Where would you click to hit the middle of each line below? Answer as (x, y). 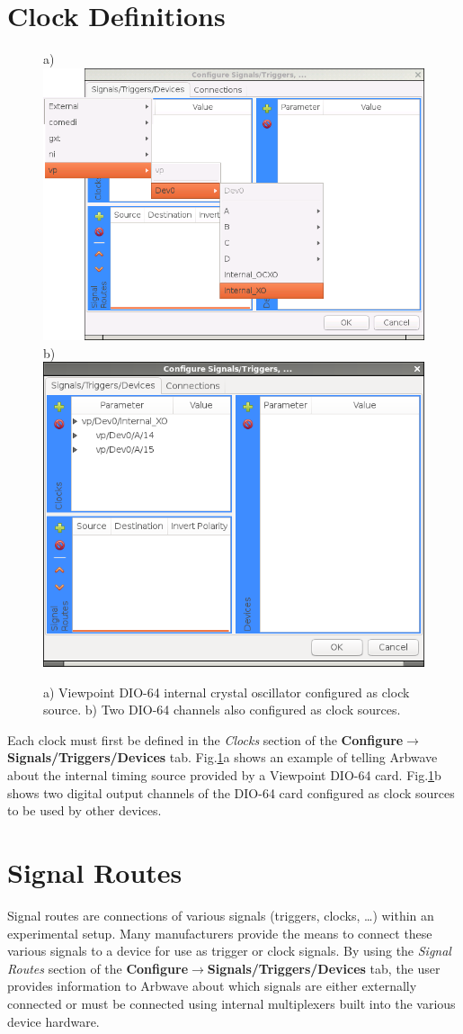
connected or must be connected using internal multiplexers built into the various (231, 1003)
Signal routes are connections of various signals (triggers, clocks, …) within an (221, 915)
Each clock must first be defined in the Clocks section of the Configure (205, 739)
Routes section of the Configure (98, 968)
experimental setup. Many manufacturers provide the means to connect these (220, 933)
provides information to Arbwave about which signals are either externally (212, 986)
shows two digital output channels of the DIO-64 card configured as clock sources (231, 792)
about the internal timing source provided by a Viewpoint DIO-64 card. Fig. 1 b (224, 775)
